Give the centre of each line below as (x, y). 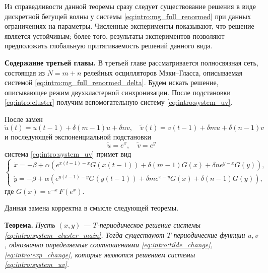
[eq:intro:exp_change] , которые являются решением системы (100, 254)
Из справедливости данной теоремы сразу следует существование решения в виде (130, 6)
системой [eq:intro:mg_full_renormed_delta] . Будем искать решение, (112, 82)
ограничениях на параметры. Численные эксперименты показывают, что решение (129, 26)
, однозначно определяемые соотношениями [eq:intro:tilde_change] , (109, 245)
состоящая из (25, 72)
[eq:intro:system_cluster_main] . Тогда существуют (85, 234)
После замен (24, 119)
